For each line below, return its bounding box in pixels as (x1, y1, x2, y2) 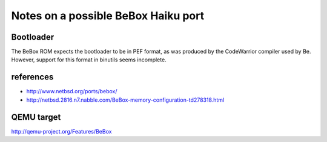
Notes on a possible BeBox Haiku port (11, 9, 205, 22)
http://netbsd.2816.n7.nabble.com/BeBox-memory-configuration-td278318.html (26, 96, 225, 103)
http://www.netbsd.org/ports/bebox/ (26, 88, 117, 95)
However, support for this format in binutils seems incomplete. (11, 56, 167, 63)
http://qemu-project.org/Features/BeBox (11, 128, 112, 135)
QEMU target (11, 112, 61, 122)
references (11, 72, 54, 82)
